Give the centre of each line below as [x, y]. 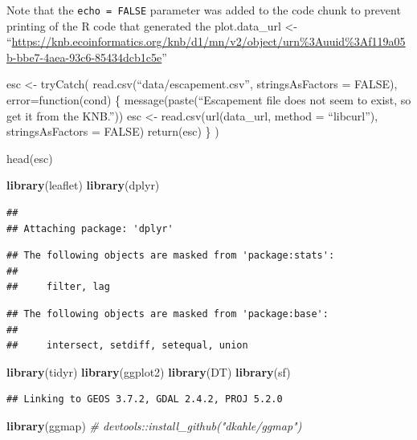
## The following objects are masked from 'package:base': [168, 314]
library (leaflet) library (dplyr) [83, 185]
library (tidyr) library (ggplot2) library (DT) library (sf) [149, 371]
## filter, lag [58, 287]
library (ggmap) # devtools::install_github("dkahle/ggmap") [154, 425]
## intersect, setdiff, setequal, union [127, 346]
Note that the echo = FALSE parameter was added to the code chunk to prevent [204, 10]
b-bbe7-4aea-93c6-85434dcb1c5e [84, 57]
